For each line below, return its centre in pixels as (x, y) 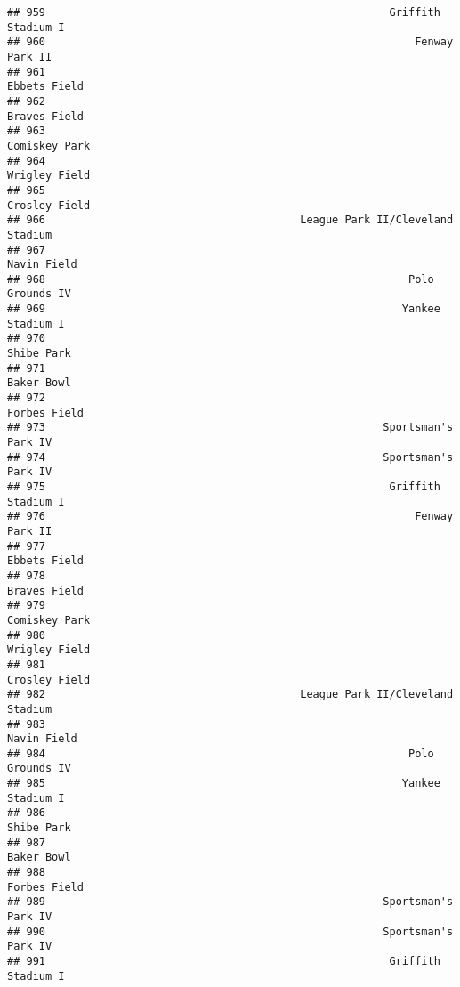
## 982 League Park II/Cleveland (230, 695)
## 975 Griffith (224, 487)
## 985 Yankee (224, 784)
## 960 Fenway (230, 42)
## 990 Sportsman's (230, 931)
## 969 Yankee (224, 309)
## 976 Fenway (230, 517)
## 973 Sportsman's (230, 428)
